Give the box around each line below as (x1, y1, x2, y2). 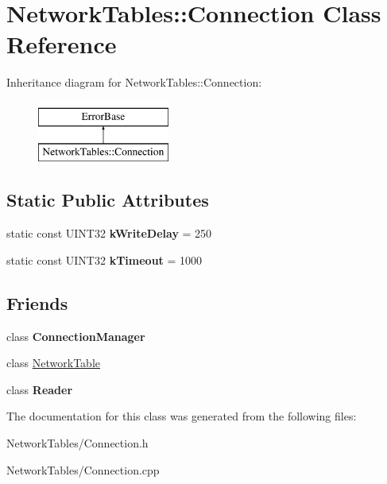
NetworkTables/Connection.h (6, 435, 149, 451)
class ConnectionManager (6, 327, 145, 344)
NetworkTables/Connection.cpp (6, 461, 160, 478)
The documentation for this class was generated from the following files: (6, 408, 357, 424)
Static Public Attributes (6, 188, 209, 212)
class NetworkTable (6, 354, 101, 371)
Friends (6, 290, 68, 315)
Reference (6, 28, 117, 60)
